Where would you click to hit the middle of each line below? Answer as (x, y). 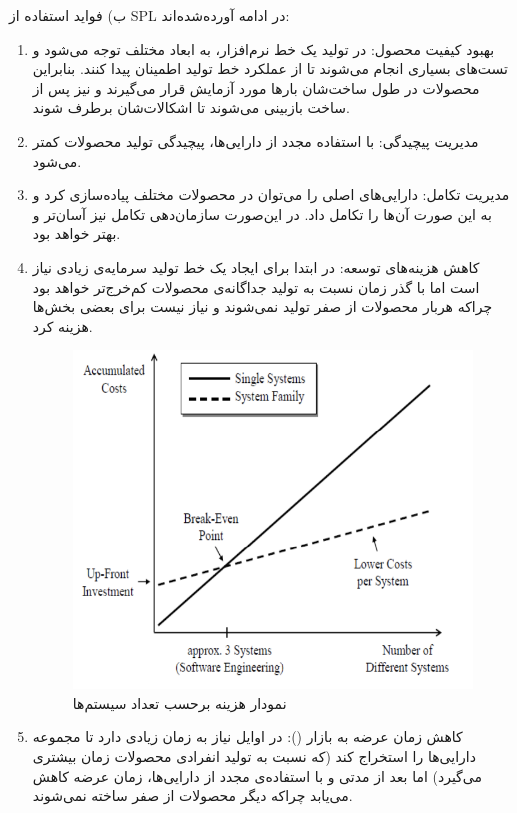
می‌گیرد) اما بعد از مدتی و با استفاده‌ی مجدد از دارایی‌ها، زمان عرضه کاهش (257, 775)
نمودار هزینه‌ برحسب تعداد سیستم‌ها (179, 702)
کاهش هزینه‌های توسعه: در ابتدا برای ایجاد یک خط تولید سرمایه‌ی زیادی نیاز (256, 266)
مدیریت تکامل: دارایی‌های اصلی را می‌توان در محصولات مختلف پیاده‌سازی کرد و (271, 194)
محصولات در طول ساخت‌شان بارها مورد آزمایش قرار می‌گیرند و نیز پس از (256, 87)
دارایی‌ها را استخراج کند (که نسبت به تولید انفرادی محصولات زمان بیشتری (254, 756)
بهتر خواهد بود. (76, 233)
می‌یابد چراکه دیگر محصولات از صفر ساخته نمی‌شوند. (192, 795)
